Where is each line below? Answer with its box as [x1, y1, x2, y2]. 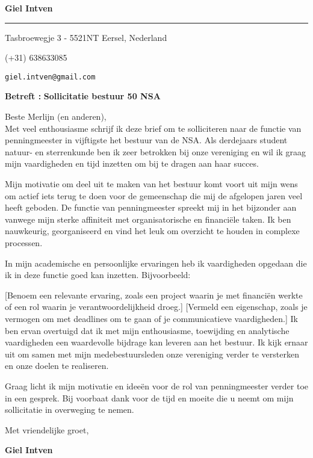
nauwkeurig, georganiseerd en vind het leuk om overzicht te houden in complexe [5, 224, 300, 237]
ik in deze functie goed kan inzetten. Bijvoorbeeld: [5, 268, 191, 281]
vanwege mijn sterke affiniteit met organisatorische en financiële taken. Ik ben [5, 212, 291, 225]
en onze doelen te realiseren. [5, 359, 109, 372]
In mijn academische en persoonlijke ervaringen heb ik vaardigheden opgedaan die [5, 256, 307, 269]
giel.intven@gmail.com [5, 72, 96, 81]
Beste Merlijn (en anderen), [5, 110, 107, 123]
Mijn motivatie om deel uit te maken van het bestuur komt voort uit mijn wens [5, 178, 298, 190]
